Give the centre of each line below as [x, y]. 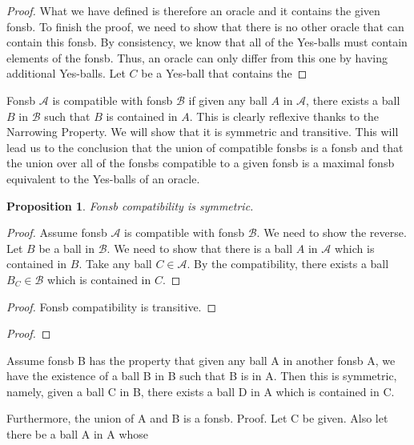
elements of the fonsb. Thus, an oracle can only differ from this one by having [197, 57]
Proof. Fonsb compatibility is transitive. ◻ [112, 306]
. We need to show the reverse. [332, 233]
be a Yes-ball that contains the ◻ [224, 73]
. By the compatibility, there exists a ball [288, 264]
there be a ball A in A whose [78, 434]
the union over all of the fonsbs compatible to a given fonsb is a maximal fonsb [201, 163]
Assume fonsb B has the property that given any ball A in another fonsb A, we [201, 360]
